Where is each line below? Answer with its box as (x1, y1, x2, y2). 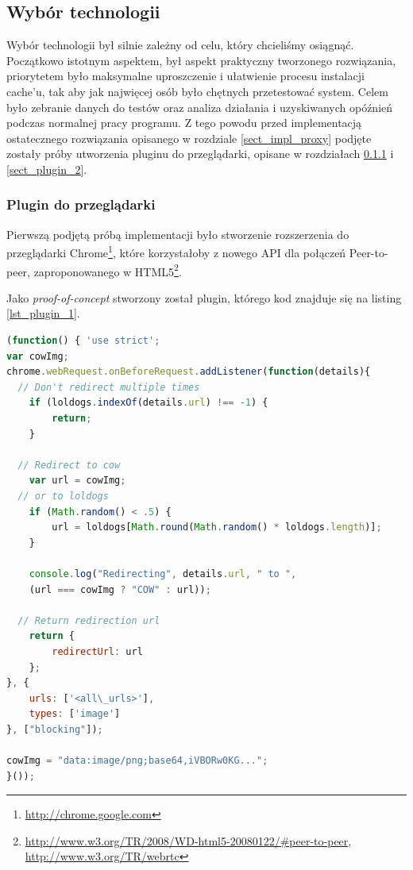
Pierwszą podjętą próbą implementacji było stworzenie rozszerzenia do (6, 225, 349, 242)
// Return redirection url (17, 614, 160, 626)
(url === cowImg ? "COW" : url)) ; (29, 583, 211, 595)
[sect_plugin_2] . (6, 160, 87, 177)
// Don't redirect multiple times (17, 381, 200, 393)
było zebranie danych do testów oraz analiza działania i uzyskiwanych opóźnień (6, 98, 393, 115)
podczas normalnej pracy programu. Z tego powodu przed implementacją (6, 114, 362, 131)
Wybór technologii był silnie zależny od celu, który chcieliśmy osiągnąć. (6, 37, 354, 53)
